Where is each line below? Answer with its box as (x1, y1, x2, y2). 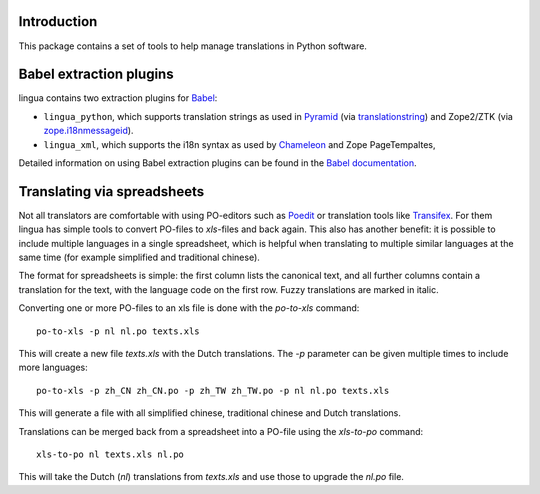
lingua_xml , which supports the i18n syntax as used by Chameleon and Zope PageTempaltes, (43, 138, 436, 150)
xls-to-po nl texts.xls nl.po (36, 448, 185, 460)
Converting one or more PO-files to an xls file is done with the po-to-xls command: (18, 302, 360, 314)
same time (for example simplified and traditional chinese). (18, 251, 260, 264)
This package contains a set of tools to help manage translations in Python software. (18, 40, 367, 52)
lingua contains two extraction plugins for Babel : (18, 92, 218, 104)
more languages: (18, 361, 89, 374)
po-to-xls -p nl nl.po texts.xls (36, 325, 200, 337)
